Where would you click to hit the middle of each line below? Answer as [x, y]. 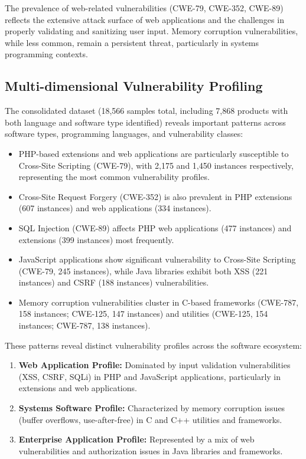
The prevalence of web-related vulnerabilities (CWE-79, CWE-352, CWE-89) [144, 8]
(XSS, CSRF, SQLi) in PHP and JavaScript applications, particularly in [150, 376]
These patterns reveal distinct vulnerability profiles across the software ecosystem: [153, 345]
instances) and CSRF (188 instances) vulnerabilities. [114, 282]
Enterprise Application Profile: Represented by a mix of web [136, 439]
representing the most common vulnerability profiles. [114, 177]
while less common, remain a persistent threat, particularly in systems [132, 42]
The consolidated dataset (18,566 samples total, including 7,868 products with [147, 111]
